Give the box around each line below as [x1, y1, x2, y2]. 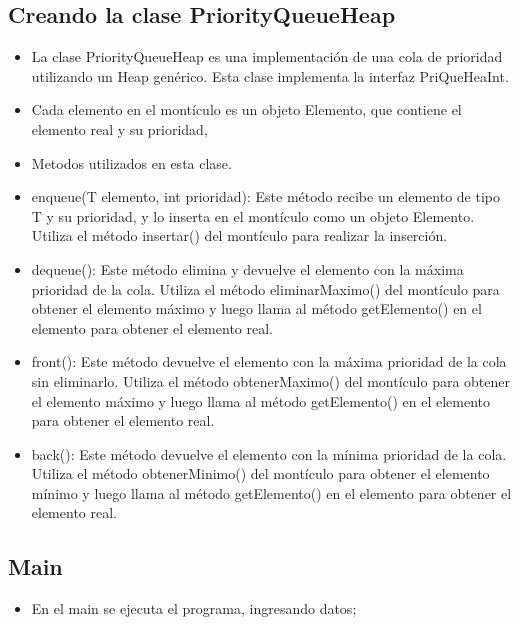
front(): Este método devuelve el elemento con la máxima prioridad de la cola [31, 351, 507, 372]
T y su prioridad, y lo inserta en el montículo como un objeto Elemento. [31, 205, 475, 226]
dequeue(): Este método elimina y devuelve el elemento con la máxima [31, 258, 464, 279]
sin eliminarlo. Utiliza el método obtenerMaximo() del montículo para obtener [31, 370, 510, 391]
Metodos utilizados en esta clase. [31, 152, 232, 173]
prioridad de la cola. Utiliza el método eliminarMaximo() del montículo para [31, 278, 500, 299]
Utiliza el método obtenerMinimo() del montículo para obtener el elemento [31, 463, 490, 484]
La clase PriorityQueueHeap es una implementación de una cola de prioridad [31, 46, 503, 67]
